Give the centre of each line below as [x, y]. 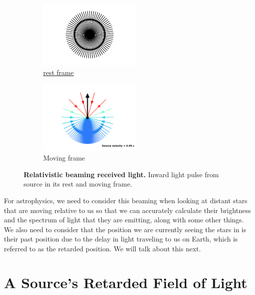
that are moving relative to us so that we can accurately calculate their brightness [127, 210]
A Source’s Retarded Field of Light [126, 282]
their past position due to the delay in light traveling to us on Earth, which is [121, 239]
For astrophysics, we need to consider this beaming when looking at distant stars [126, 201]
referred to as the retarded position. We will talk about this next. [102, 249]
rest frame [58, 72]
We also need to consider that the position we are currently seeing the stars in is [125, 229]
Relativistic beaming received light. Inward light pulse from [121, 174]
